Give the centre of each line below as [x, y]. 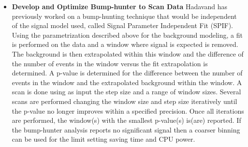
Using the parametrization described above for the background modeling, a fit [127, 35]
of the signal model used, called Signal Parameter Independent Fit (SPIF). [123, 25]
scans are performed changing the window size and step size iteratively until [124, 101]
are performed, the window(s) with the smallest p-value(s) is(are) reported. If [126, 120]
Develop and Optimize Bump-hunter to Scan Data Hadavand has [119, 6]
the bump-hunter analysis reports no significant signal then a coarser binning [126, 129]
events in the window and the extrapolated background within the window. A [127, 82]
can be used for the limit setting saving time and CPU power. [103, 139]
